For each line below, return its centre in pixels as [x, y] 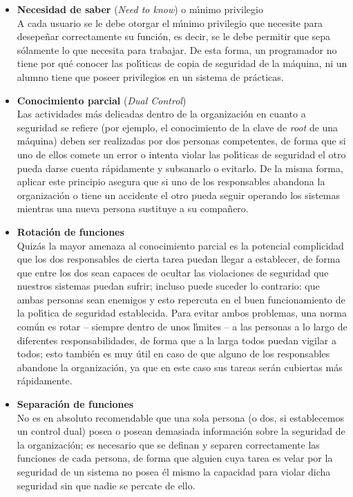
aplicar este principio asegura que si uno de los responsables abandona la [171, 181]
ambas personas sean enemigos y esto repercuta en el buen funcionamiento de [181, 299]
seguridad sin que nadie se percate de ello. [106, 485]
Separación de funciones [75, 404]
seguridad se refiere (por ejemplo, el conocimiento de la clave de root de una [178, 127]
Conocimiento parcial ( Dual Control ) [102, 100]
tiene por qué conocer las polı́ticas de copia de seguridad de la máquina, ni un [182, 63]
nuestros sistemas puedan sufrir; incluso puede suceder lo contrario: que [168, 286]
